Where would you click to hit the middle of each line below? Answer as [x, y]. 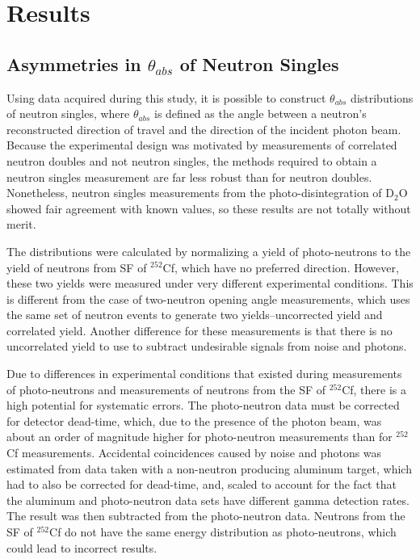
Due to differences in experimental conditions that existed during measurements [204, 374]
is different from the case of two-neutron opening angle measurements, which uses [208, 298]
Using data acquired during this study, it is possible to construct [166, 97]
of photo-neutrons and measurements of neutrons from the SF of [166, 389]
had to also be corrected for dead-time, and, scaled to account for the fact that [202, 484]
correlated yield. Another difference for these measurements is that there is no [199, 330]
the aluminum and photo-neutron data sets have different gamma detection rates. [208, 500]
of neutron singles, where [68, 113]
